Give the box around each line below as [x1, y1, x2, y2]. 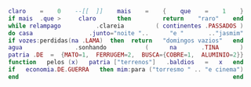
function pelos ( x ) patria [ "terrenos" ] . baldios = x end [8, 59, 244, 67]
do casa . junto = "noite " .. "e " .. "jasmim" [8, 29, 244, 37]
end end [8, 73, 244, 81]
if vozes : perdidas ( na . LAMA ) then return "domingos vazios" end [8, 36, 244, 45]
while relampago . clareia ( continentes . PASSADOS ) [8, 22, 244, 30]
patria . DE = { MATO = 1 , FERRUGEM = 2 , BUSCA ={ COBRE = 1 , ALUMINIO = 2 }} [8, 51, 244, 59]
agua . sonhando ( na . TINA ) [8, 44, 244, 52]
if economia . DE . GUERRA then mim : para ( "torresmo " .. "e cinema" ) [8, 66, 244, 74]
